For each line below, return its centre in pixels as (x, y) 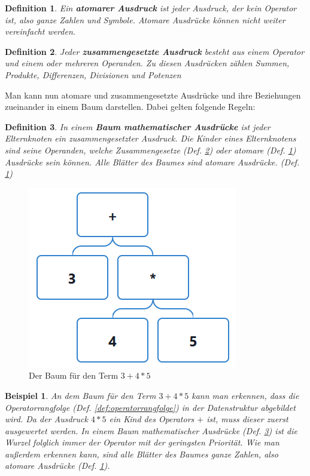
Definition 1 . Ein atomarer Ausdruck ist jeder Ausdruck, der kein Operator (151, 8)
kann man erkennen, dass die (245, 395)
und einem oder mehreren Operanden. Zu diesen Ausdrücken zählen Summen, (147, 63)
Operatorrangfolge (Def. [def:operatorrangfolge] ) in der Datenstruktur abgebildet (150, 407)
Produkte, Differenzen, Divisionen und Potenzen (93, 74)
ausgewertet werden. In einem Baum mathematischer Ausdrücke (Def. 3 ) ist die (151, 430)
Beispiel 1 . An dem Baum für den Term (80, 395)
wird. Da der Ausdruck (46, 419)
